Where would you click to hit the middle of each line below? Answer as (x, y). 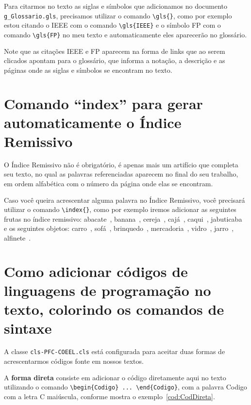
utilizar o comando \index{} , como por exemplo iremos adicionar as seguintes (120, 209)
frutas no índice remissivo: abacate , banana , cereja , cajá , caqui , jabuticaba (123, 219)
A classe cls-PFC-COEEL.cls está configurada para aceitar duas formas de (115, 351)
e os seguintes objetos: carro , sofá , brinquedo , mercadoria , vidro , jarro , (119, 228)
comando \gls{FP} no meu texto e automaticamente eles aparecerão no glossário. (125, 34)
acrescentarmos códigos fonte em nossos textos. (74, 361)
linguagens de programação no (108, 290)
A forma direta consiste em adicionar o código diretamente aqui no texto (115, 377)
